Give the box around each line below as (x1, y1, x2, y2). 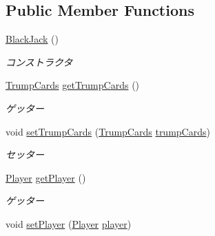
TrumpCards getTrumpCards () (6, 78, 140, 92)
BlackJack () (6, 32, 59, 46)
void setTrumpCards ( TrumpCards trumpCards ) (6, 124, 210, 138)
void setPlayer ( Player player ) (6, 216, 132, 230)
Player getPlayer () (6, 170, 86, 184)
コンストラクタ (6, 54, 73, 69)
